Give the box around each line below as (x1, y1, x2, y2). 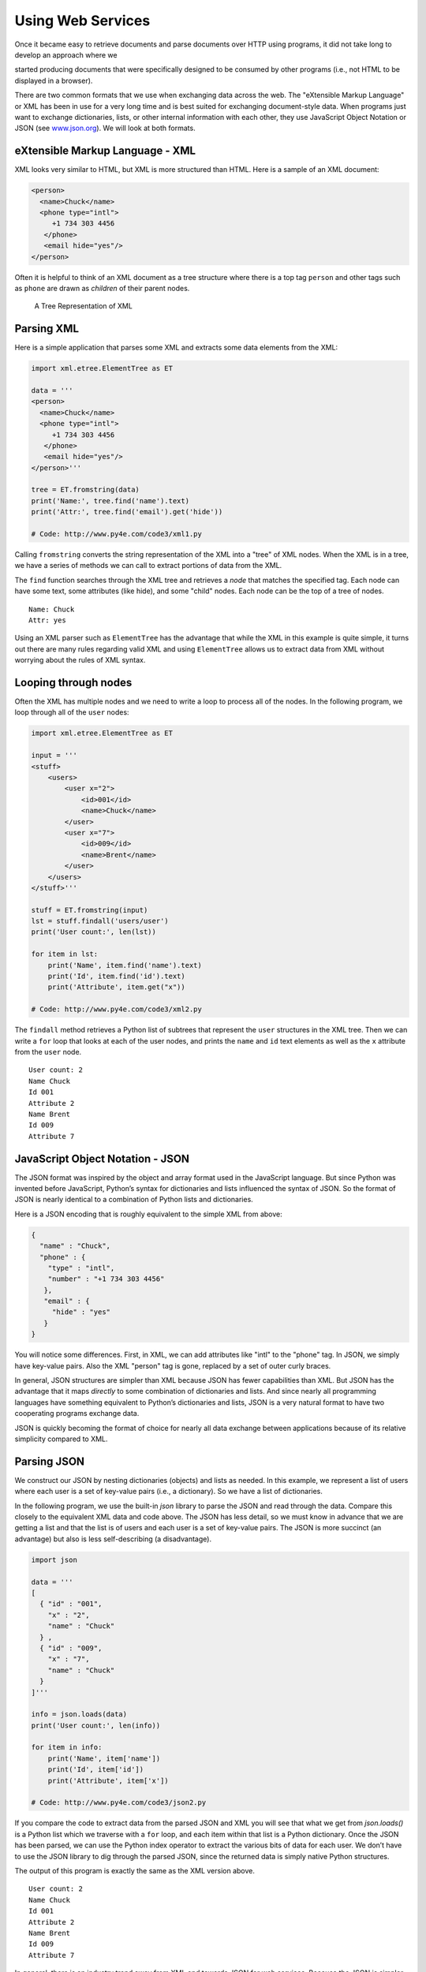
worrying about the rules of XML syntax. (14, 655, 146, 665)
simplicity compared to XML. (14, 1434, 108, 1444)
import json (31, 1555, 78, 1564)
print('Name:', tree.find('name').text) (31, 496, 189, 505)
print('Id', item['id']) (47, 1765, 144, 1774)
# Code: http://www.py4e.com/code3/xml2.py (31, 1005, 203, 1014)
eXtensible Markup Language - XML (14, 144, 196, 158)
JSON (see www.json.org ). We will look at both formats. (14, 123, 196, 133)
